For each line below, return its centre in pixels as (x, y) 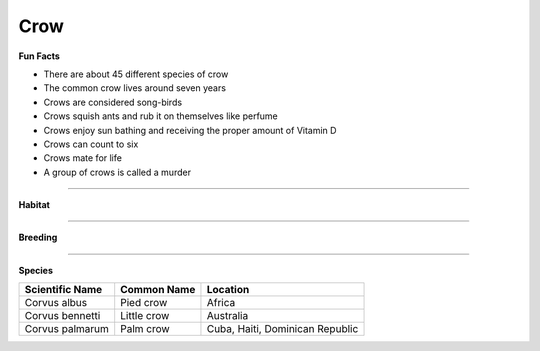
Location (228, 290)
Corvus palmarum (66, 329)
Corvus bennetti (62, 316)
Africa (221, 303)
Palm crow (145, 329)
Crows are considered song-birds (113, 102)
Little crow (145, 316)
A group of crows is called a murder (117, 172)
